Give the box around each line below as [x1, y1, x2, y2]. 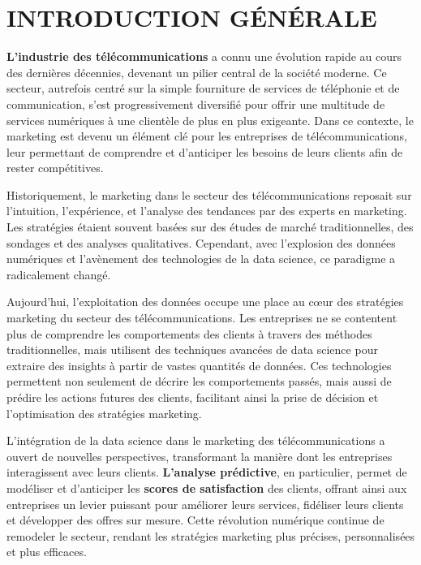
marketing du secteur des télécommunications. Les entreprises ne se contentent [6, 309, 397, 326]
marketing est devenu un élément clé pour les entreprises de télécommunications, [6, 127, 407, 144]
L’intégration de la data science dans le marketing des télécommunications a [6, 432, 385, 449]
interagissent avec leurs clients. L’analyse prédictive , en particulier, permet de [6, 464, 407, 481]
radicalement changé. [6, 265, 111, 282]
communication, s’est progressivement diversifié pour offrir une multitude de [6, 95, 385, 112]
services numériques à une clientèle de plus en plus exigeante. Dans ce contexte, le [6, 111, 414, 128]
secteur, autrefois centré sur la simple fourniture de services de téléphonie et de [6, 80, 400, 97]
